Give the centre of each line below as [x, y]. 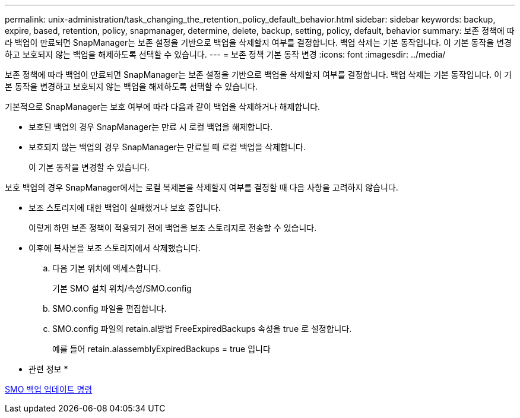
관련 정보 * [48, 369]
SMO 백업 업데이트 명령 [49, 389]
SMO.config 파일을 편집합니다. [110, 308]
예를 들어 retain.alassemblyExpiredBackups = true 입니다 [161, 349]
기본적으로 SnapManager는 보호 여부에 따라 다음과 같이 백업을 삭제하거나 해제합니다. [163, 107]
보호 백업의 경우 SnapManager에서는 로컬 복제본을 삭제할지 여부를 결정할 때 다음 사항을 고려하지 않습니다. [202, 187]
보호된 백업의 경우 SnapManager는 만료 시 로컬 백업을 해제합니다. [151, 127]
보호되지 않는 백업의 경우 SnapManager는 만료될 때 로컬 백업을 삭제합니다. [167, 147]
